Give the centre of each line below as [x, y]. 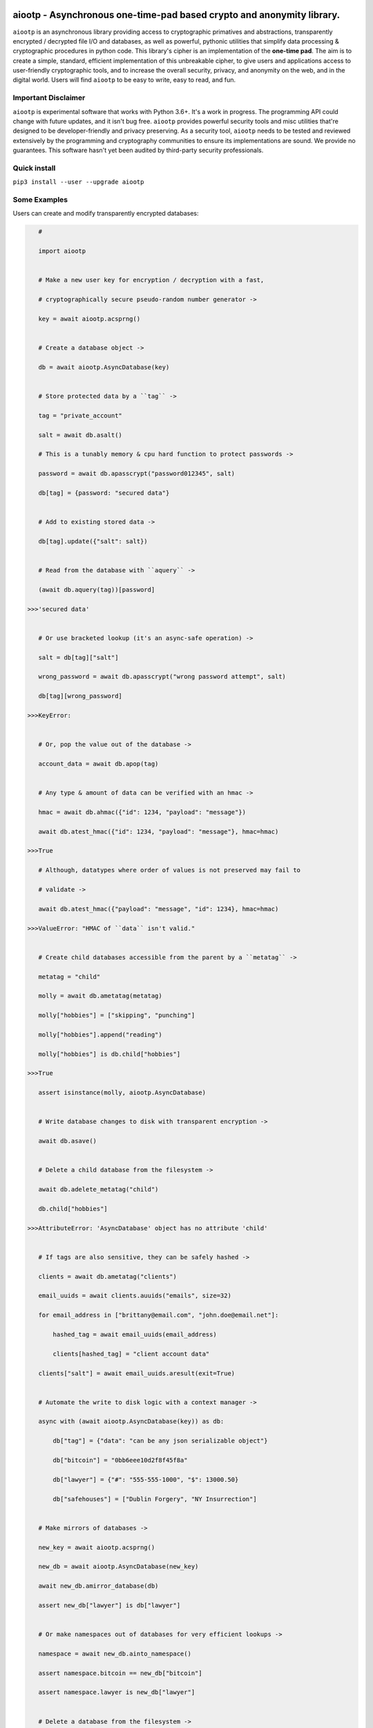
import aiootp [62, 251]
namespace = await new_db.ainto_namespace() [115, 1653]
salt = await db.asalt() [80, 435]
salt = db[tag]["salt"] [78, 657]
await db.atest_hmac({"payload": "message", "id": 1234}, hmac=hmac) [159, 909]
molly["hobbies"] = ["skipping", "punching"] [117, 1015]
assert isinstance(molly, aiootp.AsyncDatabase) [122, 1093]
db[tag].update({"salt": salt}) [93, 541]
